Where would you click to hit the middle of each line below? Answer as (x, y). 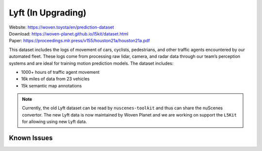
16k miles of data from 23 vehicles (55, 79)
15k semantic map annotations (51, 85)
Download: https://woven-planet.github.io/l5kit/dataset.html (69, 34)
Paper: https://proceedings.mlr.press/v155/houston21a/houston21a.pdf (80, 41)
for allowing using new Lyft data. (55, 122)
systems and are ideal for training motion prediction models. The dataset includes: (91, 63)
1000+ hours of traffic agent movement (60, 72)
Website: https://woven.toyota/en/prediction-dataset (61, 27)
